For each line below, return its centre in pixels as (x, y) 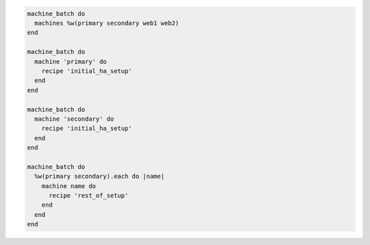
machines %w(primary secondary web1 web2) (107, 23)
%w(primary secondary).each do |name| (99, 177)
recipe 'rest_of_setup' (89, 196)
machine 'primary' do (71, 61)
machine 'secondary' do (74, 119)
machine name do (69, 186)
